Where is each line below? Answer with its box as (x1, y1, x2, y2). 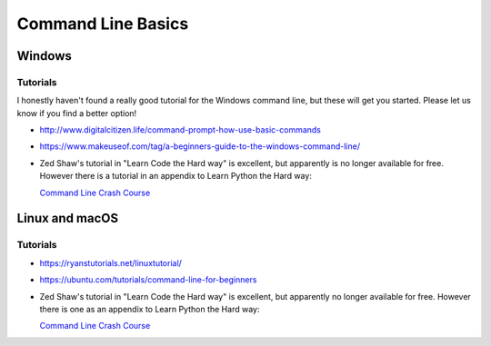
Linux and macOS (16, 211, 118, 226)
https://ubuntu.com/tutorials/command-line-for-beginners (39, 274, 257, 285)
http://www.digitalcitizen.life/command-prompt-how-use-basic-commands (39, 124, 322, 135)
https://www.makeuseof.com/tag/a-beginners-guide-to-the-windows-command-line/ (39, 141, 361, 152)
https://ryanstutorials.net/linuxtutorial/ (39, 257, 182, 268)
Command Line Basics (16, 14, 189, 34)
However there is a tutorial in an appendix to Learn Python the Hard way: (39, 171, 313, 182)
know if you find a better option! (16, 107, 137, 118)
